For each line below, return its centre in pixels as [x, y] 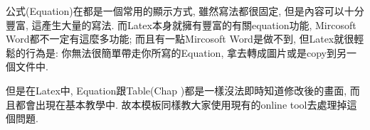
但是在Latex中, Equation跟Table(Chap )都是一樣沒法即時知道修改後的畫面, [176, 90]
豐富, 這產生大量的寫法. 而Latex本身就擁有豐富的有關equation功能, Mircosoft [181, 25]
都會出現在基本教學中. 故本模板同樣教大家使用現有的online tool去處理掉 [181, 104]
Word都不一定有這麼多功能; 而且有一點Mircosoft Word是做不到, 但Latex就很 [180, 39]
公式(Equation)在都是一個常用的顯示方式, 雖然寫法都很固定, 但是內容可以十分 [185, 11]
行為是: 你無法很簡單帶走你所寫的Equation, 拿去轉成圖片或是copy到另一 [191, 52]
